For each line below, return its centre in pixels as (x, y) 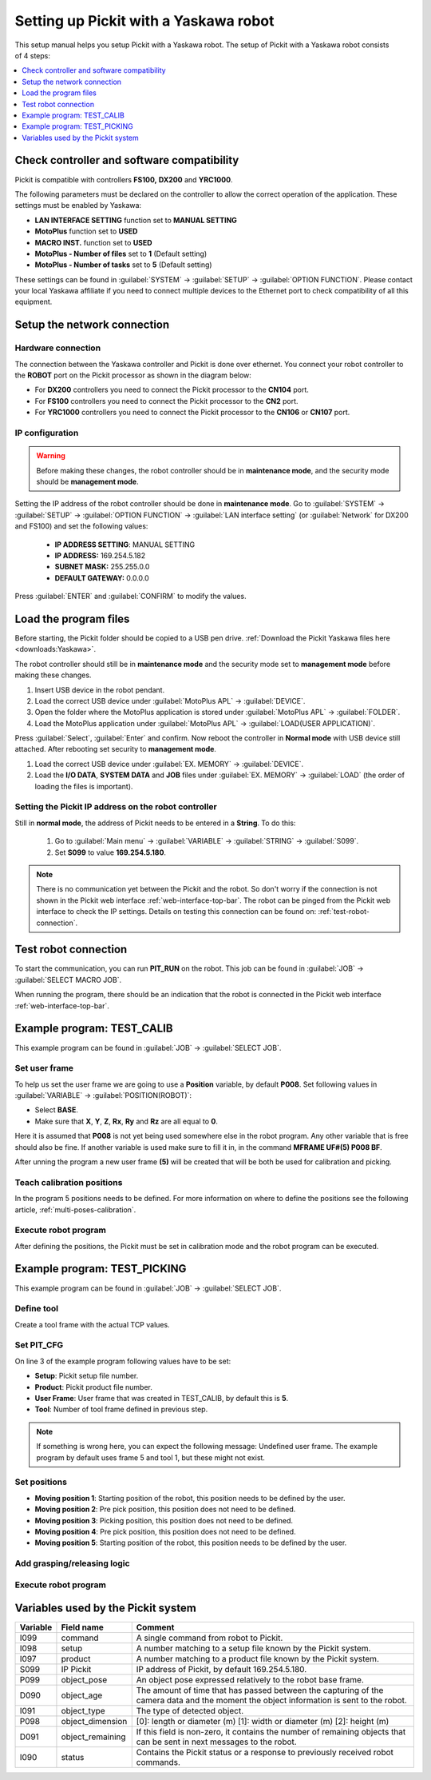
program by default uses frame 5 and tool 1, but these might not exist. (150, 1457)
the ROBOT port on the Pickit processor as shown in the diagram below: (133, 375)
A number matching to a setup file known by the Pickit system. (253, 1649)
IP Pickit (76, 1670)
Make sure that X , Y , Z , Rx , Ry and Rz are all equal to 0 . (127, 1121)
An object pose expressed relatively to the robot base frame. (250, 1680)
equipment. (34, 302)
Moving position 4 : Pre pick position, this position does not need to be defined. (165, 1531)
